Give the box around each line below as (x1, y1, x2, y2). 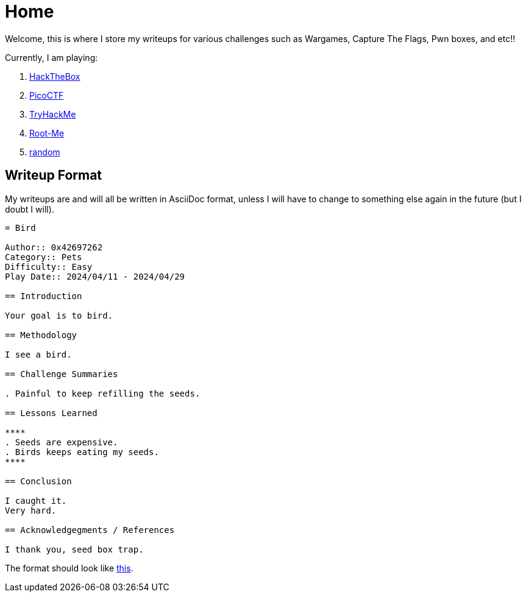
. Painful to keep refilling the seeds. (5, 388, 201, 398)
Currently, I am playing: (5, 52, 98, 63)
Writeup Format (5, 168, 102, 183)
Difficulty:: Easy (5, 261, 93, 272)
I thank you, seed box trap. (5, 544, 144, 554)
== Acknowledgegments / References (5, 525, 175, 535)
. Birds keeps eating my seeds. (5, 447, 159, 457)
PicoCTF (29, 90, 64, 101)
